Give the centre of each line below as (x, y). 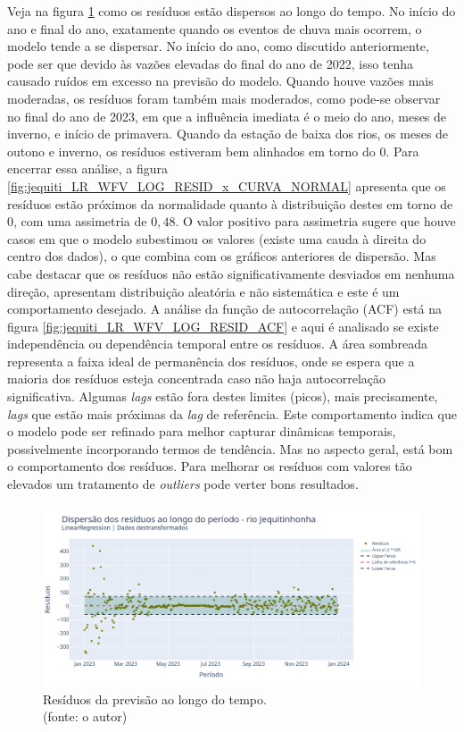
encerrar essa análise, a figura (88, 168)
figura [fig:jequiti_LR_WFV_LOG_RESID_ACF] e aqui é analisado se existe (223, 326)
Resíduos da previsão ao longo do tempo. (155, 698)
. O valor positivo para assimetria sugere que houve (315, 221)
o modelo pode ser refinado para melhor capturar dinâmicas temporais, (202, 431)
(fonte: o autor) (85, 716)
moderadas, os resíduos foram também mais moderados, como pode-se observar (224, 98)
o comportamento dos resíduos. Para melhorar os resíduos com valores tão (210, 466)
